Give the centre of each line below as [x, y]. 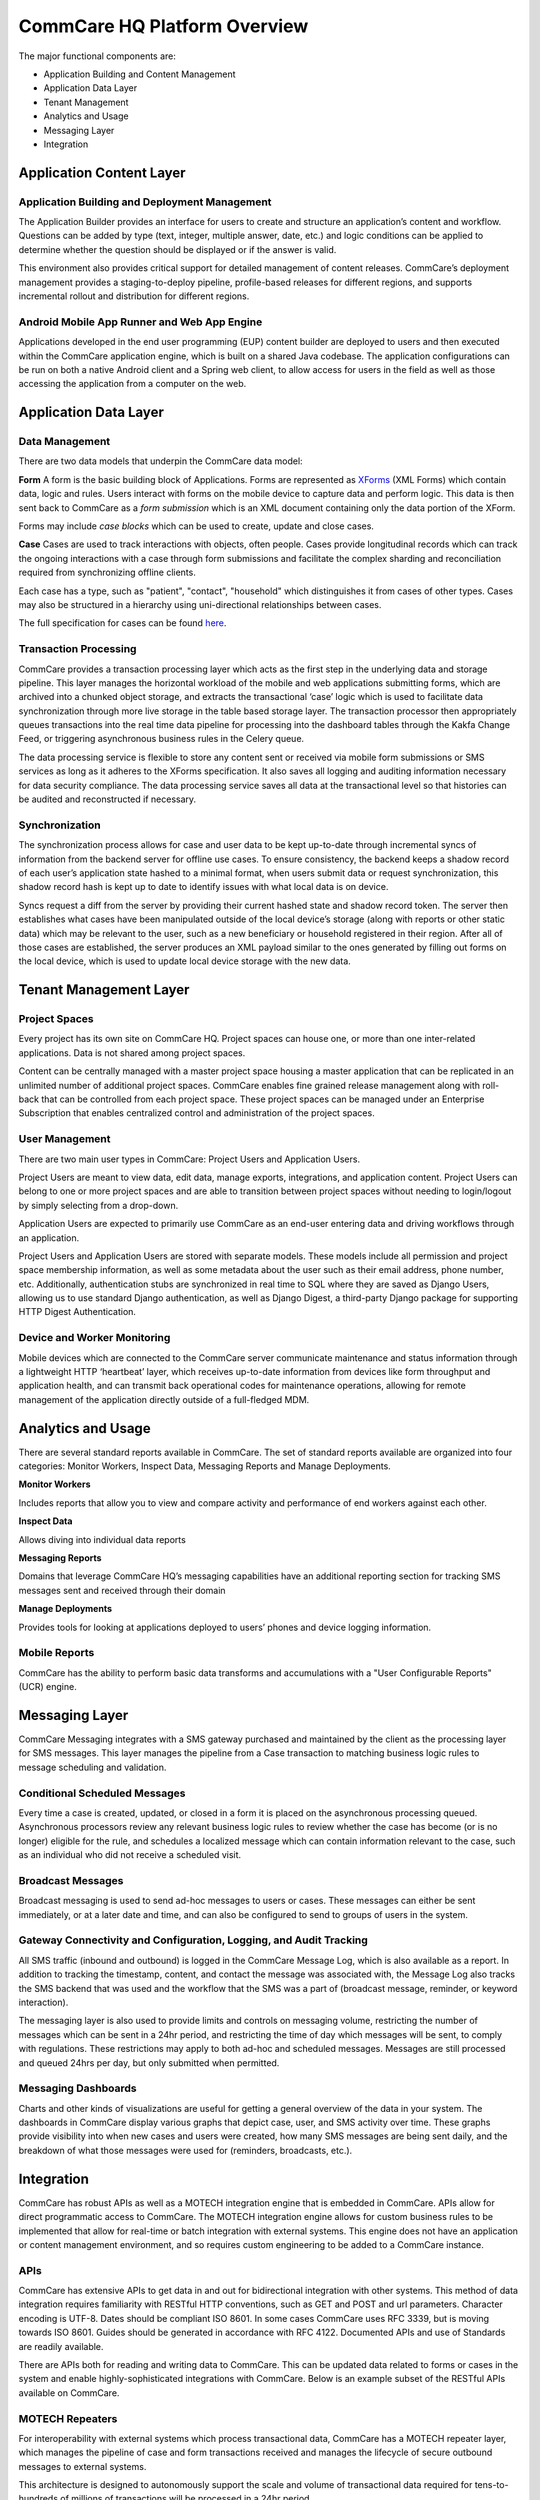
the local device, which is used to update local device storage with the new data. [185, 961]
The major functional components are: [97, 56]
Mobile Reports [56, 1653]
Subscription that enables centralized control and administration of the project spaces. [196, 1113]
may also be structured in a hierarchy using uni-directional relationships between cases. [200, 604]
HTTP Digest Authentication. [77, 1312]
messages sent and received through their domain [122, 1590]
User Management [64, 1139]
